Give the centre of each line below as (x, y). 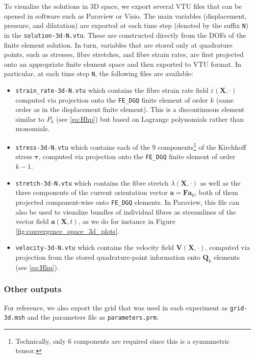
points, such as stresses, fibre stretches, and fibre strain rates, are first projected (124, 54)
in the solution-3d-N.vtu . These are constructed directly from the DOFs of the (125, 35)
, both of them (216, 192)
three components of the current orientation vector (92, 192)
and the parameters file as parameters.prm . (93, 317)
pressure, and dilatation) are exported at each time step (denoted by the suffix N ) (126, 25)
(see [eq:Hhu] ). (37, 267)
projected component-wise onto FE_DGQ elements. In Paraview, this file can (127, 202)
